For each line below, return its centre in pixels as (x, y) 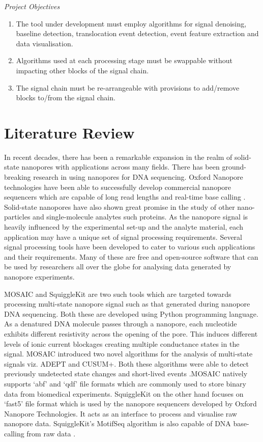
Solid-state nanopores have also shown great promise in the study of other (120, 206)
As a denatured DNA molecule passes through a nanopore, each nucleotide (121, 324)
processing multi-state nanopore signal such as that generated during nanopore (127, 304)
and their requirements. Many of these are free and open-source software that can (131, 256)
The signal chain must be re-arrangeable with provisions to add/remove (128, 87)
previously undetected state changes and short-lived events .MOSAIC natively (126, 374)
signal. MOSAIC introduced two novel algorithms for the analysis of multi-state (128, 354)
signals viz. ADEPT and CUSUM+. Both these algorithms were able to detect (127, 363)
